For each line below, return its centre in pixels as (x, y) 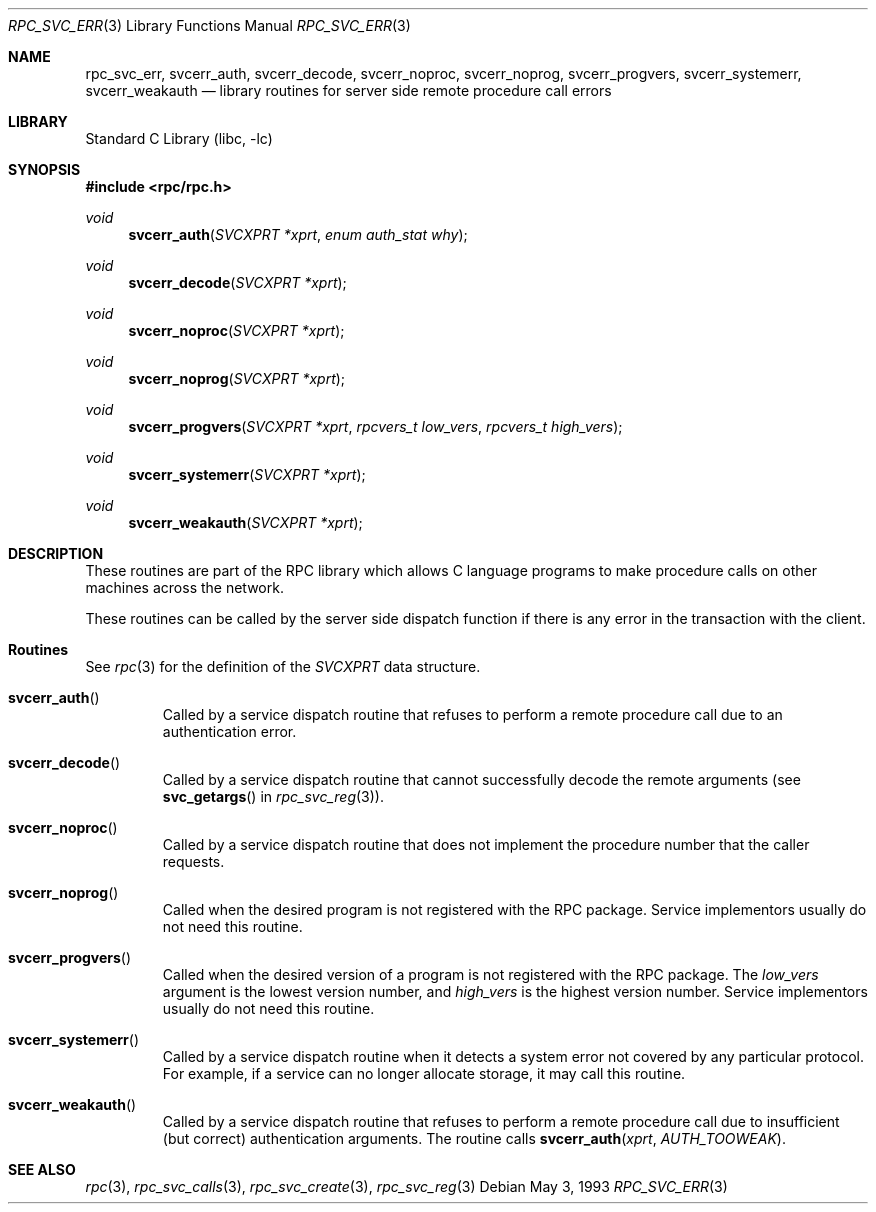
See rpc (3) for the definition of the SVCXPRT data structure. (283, 666)
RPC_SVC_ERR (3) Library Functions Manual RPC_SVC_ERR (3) (209, 25)
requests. (193, 861)
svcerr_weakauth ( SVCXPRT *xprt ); (245, 522)
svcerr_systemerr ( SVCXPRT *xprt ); (247, 474)
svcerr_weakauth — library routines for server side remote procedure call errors (348, 90)
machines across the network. (184, 587)
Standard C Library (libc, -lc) (179, 138)
